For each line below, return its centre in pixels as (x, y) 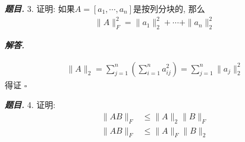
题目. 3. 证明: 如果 (40, 8)
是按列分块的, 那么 (169, 8)
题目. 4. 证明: (30, 105)
